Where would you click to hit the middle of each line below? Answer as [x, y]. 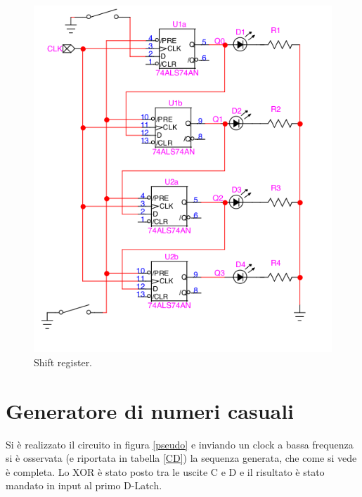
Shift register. [63, 362]
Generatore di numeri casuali [150, 410]
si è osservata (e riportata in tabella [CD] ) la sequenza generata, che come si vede [181, 458]
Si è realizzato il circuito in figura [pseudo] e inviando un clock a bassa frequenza [180, 444]
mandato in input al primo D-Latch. [84, 485]
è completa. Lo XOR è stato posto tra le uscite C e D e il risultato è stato [165, 471]
